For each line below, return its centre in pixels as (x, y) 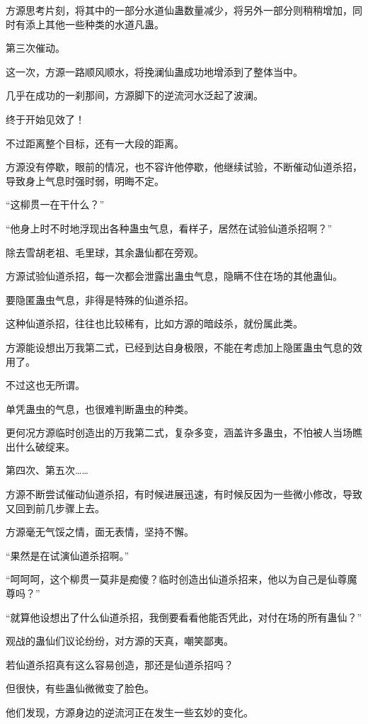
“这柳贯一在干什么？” (55, 204)
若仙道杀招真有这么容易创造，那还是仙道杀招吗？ (120, 664)
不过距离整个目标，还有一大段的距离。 (95, 143)
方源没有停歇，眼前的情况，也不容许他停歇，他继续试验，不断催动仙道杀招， (184, 167)
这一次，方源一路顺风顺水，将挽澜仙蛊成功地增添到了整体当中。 (154, 71)
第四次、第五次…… (47, 470)
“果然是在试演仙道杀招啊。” (68, 555)
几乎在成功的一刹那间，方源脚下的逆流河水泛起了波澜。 (134, 95)
